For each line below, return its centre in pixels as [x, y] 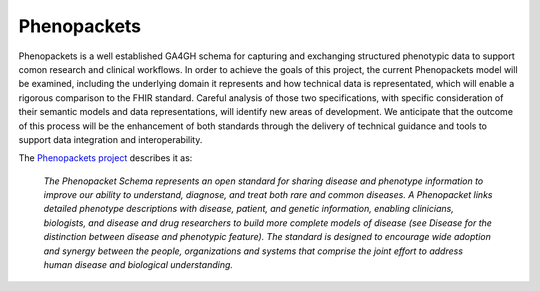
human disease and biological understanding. [138, 265]
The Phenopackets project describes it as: [105, 158]
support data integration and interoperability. [110, 139]
